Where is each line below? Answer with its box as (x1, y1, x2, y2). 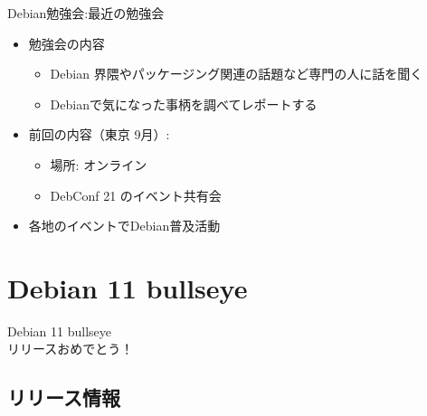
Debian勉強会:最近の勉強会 (7, 4, 165, 22)
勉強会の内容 (28, 33, 105, 52)
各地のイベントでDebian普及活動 (28, 216, 221, 235)
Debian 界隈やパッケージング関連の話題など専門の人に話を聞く (50, 64, 423, 83)
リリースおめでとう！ (7, 339, 134, 358)
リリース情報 (7, 383, 120, 411)
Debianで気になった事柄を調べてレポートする (50, 94, 318, 113)
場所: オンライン (50, 155, 147, 174)
